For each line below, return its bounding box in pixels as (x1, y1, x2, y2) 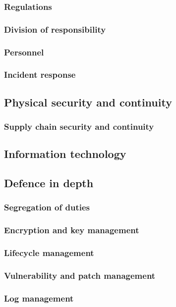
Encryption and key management (4, 224, 139, 236)
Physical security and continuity (4, 94, 172, 109)
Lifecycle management (4, 247, 94, 259)
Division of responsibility (4, 23, 106, 35)
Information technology (4, 146, 126, 161)
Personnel (4, 46, 44, 58)
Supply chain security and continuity (4, 120, 154, 133)
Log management (4, 292, 74, 304)
